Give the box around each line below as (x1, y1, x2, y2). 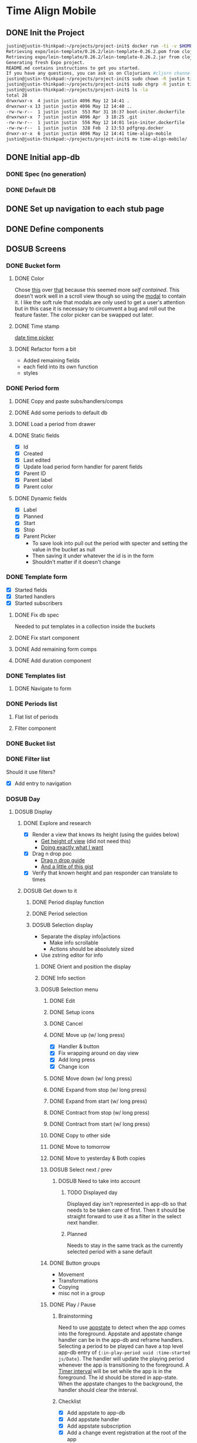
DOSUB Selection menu (40, 986, 98, 993)
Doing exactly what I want (40, 844, 104, 851)
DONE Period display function (32, 899, 104, 906)
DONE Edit (49, 998, 75, 1005)
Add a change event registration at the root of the (67, 1429, 186, 1436)
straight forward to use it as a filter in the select (67, 1212, 182, 1219)
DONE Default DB (6, 185, 56, 194)
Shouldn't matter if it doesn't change (32, 558, 121, 566)
